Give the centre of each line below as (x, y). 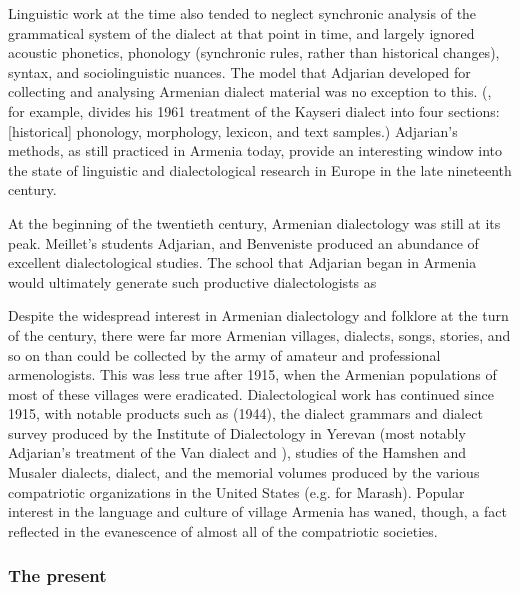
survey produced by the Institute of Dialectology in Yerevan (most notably (237, 432)
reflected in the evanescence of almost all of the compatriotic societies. (223, 530)
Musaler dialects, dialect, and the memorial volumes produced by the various (244, 472)
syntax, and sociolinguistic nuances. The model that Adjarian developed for (239, 71)
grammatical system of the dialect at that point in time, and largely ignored (241, 32)
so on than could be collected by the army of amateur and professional (224, 354)
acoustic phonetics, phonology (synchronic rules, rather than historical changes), (254, 52)
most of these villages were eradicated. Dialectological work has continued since (251, 393)
